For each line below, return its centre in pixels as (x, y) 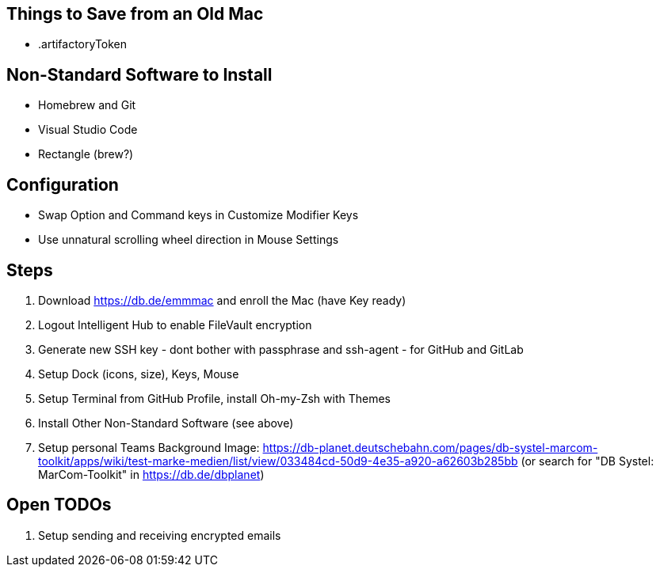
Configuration (63, 184)
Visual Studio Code (88, 130)
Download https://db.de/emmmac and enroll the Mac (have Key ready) (222, 300)
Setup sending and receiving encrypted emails (160, 535)
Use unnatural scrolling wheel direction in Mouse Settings (189, 240)
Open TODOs (59, 505)
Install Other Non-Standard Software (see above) (166, 423)
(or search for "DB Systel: (588, 461)
